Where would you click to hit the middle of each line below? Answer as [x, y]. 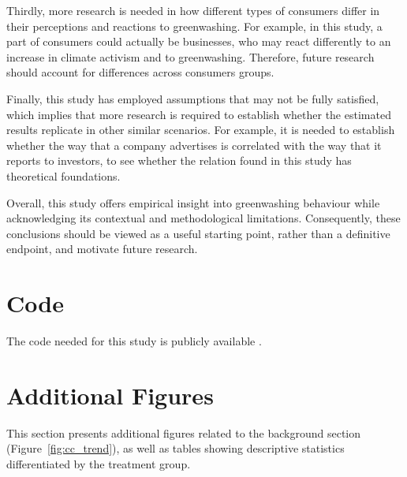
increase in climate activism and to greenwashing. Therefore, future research [190, 56]
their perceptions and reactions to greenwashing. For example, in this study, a [194, 26]
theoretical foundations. [63, 175]
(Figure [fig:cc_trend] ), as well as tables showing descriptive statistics [175, 448]
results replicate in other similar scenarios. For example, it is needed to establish [201, 130]
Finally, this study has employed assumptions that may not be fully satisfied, [193, 98]
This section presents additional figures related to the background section [184, 432]
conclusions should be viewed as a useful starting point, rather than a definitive [198, 233]
